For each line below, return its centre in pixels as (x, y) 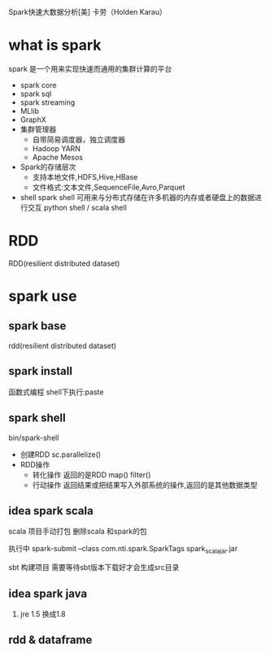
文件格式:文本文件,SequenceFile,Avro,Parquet (109, 187)
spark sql (36, 93)
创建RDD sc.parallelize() (61, 454)
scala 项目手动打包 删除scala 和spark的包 (78, 532)
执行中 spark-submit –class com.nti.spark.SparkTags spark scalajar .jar (123, 550)
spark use (43, 296)
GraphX (33, 120)
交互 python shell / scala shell (77, 207)
